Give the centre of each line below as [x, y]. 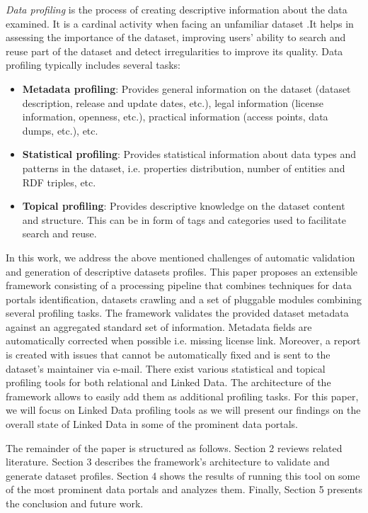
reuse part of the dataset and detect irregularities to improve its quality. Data [174, 51]
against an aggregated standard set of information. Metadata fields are [159, 326]
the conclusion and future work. [75, 503]
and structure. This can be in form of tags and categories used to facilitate [184, 219]
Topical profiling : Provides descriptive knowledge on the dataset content [184, 206]
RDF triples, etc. [59, 182]
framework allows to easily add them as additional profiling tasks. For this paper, [182, 396]
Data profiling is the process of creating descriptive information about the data [177, 9]
